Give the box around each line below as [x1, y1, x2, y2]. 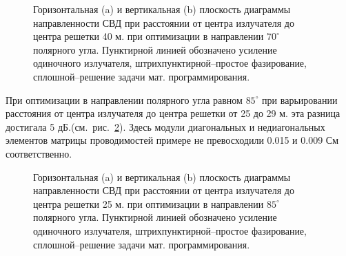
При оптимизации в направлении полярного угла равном [6, 92, 243, 107]
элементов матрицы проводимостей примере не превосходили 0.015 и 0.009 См [6, 133, 338, 147]
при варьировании [262, 92, 338, 107]
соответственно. [6, 146, 72, 160]
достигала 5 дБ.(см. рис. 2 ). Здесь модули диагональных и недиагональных [6, 119, 325, 134]
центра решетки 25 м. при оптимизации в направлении [33, 196, 264, 211]
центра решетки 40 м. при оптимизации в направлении [33, 29, 264, 43]
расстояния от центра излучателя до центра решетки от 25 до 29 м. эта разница [6, 106, 340, 120]
